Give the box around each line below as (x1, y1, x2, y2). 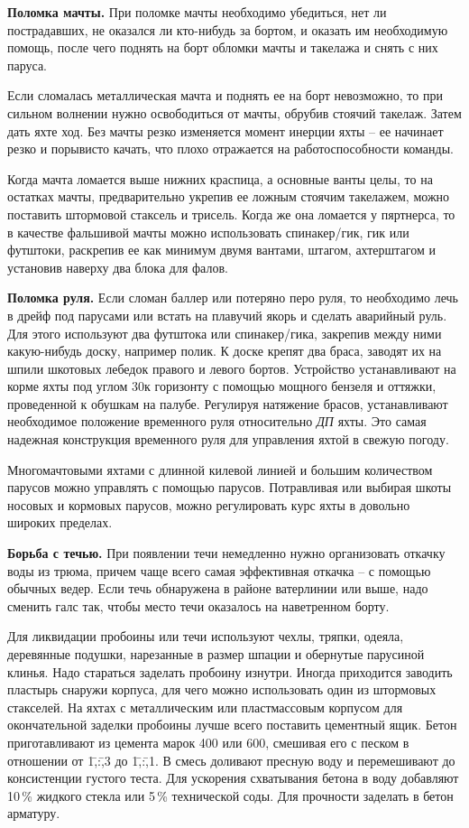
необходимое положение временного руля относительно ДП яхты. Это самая (7, 412, 427, 431)
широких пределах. (7, 513, 113, 532)
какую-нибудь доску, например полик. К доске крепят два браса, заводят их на (7, 341, 442, 360)
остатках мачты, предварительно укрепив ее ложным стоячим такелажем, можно (7, 187, 450, 206)
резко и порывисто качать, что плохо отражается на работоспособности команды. (7, 139, 454, 158)
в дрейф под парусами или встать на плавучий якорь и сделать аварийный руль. (7, 305, 447, 324)
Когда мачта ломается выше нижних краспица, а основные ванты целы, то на (7, 169, 433, 188)
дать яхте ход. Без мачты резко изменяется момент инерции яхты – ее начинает (7, 121, 444, 140)
